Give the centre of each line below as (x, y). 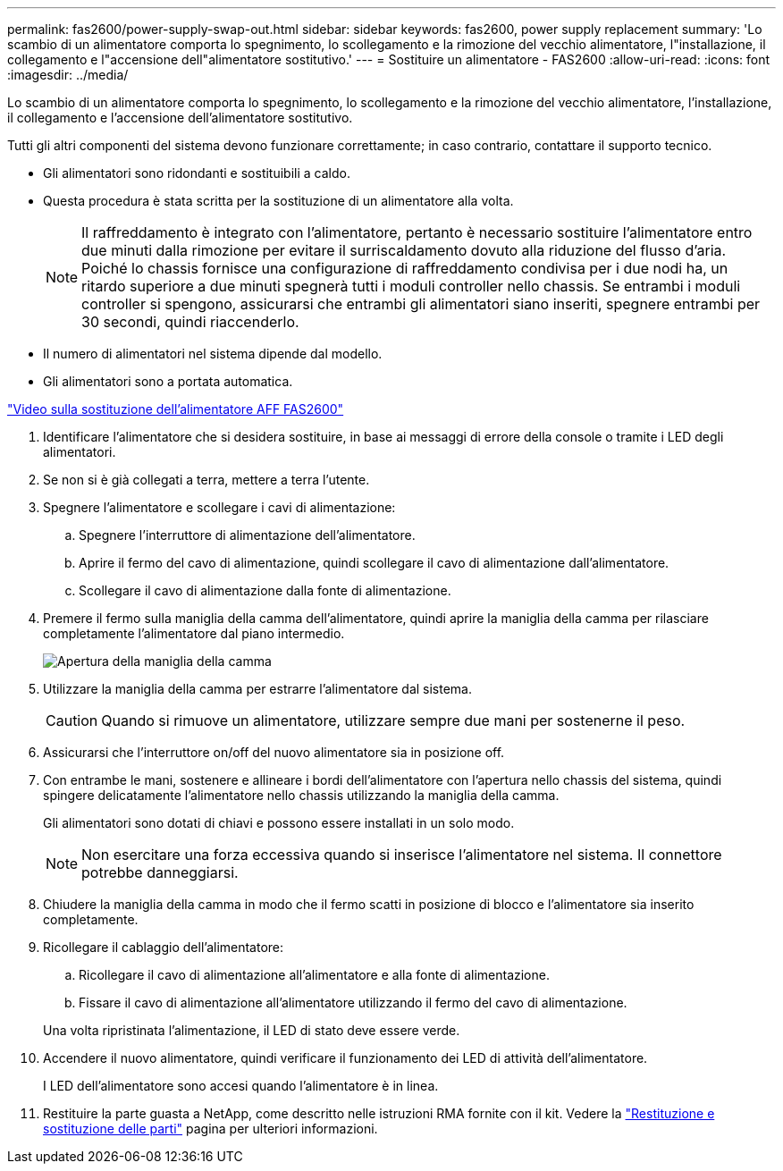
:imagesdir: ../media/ (68, 75)
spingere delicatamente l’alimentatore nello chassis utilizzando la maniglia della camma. (301, 795)
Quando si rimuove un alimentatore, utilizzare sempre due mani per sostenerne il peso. (393, 720)
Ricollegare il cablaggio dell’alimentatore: (164, 947)
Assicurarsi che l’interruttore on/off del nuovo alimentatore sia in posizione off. (274, 752)
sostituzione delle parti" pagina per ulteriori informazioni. (210, 1129)
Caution (72, 720)
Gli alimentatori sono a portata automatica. (168, 381)
